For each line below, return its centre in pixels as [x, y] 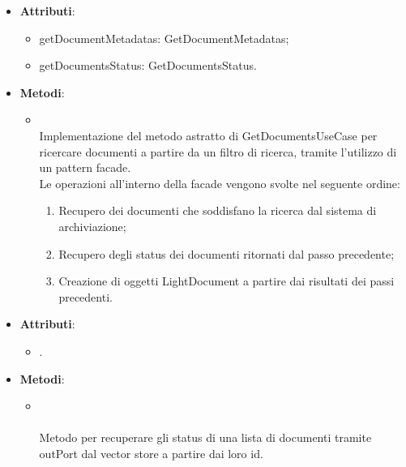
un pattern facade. [85, 167]
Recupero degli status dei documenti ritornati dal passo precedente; [227, 253]
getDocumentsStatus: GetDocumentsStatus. [148, 65]
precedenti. [85, 296]
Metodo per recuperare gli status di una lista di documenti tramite [205, 437]
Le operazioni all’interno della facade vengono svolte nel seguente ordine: [220, 183]
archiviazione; [92, 226]
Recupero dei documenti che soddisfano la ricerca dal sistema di [218, 210]
